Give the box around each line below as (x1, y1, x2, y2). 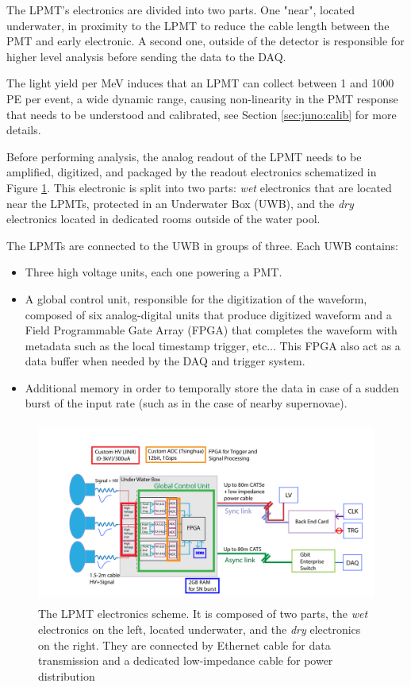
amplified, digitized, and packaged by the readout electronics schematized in (6, 164, 377, 180)
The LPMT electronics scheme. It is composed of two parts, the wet (38, 605, 368, 622)
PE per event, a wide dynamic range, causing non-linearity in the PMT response (6, 90, 398, 106)
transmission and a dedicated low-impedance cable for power (38, 652, 333, 669)
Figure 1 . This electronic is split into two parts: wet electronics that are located (6, 179, 392, 195)
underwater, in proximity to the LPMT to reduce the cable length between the (6, 17, 390, 33)
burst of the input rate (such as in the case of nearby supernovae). (25, 395, 348, 411)
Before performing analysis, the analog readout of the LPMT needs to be (6, 148, 362, 164)
